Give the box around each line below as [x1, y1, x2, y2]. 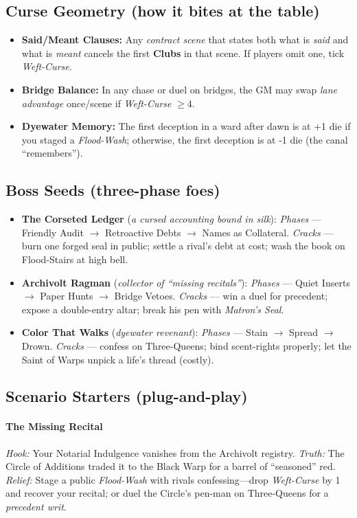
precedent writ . [5, 499, 67, 514]
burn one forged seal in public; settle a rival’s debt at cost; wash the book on [21, 238, 345, 253]
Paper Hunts [40, 289, 93, 303]
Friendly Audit [21, 225, 84, 239]
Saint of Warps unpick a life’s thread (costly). [21, 352, 214, 366]
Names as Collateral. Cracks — [202, 225, 334, 239]
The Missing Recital [5, 419, 103, 433]
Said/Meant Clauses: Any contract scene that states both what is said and [21, 32, 349, 47]
